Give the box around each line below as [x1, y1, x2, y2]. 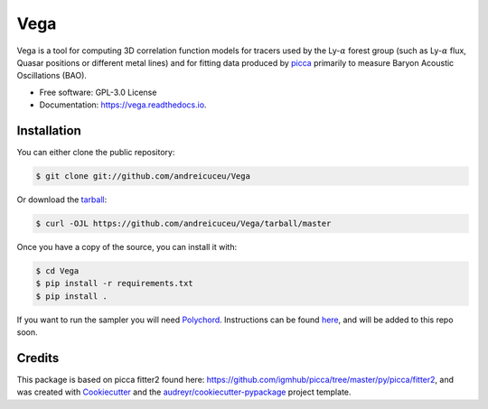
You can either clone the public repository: [16, 147, 175, 158]
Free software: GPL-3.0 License [39, 87, 157, 98]
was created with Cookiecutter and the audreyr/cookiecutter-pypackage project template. [16, 386, 352, 397]
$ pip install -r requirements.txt [35, 278, 193, 289]
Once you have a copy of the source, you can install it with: [16, 241, 238, 252]
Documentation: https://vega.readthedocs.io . [39, 99, 207, 110]
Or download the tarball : [16, 194, 108, 205]
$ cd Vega [35, 265, 80, 275]
